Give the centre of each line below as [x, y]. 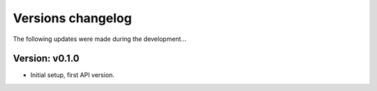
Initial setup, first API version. [73, 75]
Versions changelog [72, 18]
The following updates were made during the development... [100, 39]
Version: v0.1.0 [46, 59]
